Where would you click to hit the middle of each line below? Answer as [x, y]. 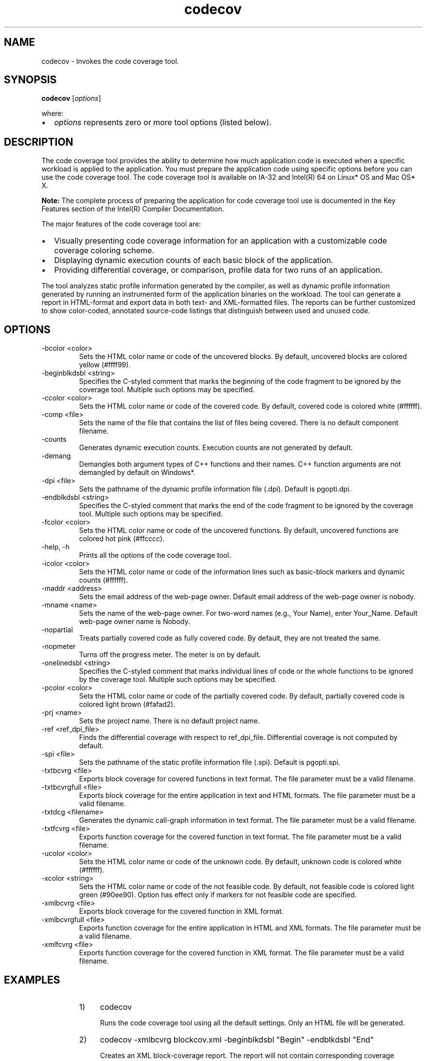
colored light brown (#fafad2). [127, 704]
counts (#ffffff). [103, 580]
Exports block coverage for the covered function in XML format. [181, 911]
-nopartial [57, 630]
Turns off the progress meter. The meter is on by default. [170, 655]
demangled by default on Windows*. [137, 473]
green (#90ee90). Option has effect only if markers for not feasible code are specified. [218, 895]
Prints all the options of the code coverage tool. [155, 555]
